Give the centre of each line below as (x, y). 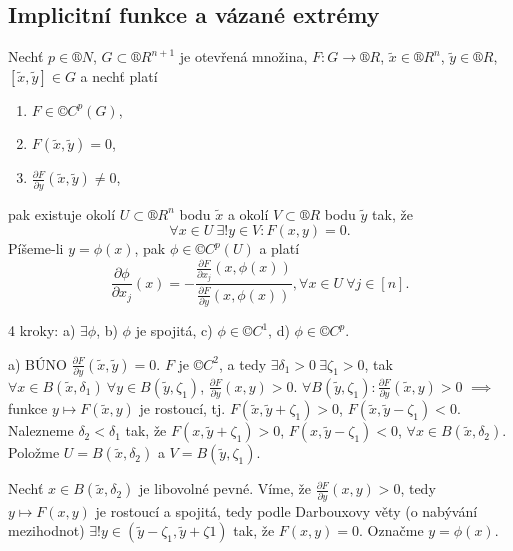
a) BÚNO (37, 363)
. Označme (391, 530)
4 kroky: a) (42, 330)
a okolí (248, 213)
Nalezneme (41, 430)
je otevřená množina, (243, 56)
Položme (34, 452)
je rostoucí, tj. (182, 408)
